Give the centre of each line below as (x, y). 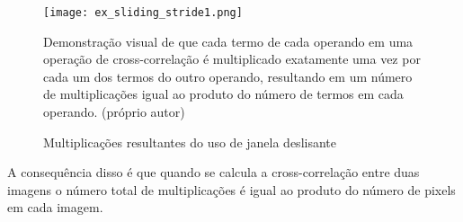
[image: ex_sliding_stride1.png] (143, 13)
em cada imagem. (55, 207)
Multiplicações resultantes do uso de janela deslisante (190, 142)
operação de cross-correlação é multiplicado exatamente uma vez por (232, 59)
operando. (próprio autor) (114, 112)
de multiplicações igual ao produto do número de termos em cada (223, 94)
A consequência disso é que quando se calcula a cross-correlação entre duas (214, 172)
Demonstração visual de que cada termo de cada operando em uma (228, 41)
